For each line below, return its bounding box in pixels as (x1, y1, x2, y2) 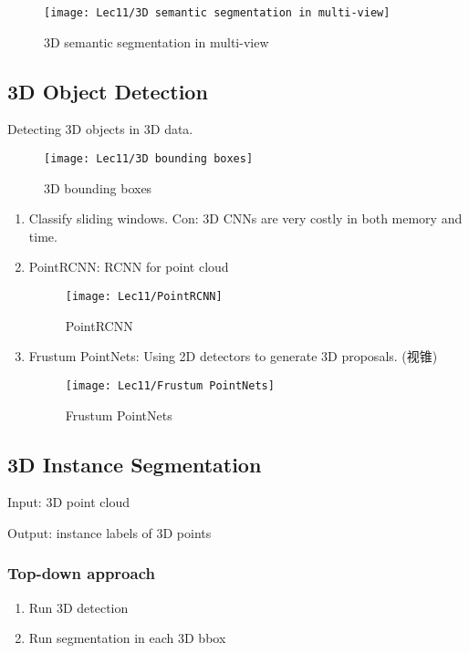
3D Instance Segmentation (7, 450, 262, 478)
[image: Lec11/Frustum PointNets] (65, 378, 275, 392)
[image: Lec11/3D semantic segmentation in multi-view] (44, 6, 391, 19)
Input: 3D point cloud (7, 492, 130, 512)
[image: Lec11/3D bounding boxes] (44, 152, 254, 166)
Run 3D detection (28, 597, 129, 617)
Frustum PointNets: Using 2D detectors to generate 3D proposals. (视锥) (28, 347, 438, 366)
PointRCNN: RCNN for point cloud (28, 257, 229, 276)
